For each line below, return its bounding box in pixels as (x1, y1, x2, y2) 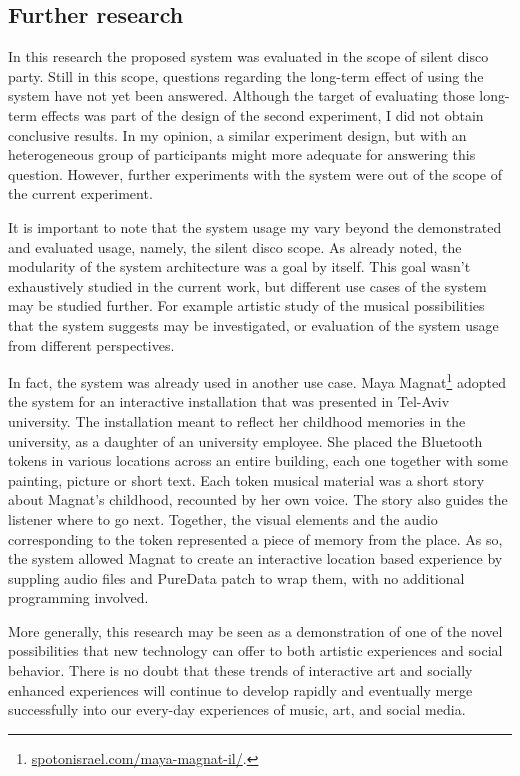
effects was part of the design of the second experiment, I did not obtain (41, 104, 484, 125)
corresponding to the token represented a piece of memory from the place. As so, (8, 528, 503, 549)
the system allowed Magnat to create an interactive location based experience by (8, 548, 503, 569)
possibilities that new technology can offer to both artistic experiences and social (8, 640, 503, 661)
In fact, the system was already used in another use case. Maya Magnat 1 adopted (8, 369, 506, 392)
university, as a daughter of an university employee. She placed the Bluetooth (8, 430, 483, 451)
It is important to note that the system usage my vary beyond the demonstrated (8, 216, 502, 237)
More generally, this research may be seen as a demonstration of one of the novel (8, 620, 503, 641)
